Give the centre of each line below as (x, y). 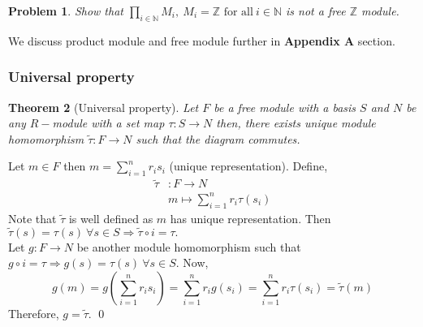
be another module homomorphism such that (189, 246)
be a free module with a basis (285, 107)
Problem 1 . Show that (66, 11)
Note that (32, 218)
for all (238, 12)
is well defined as (111, 218)
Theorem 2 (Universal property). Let (104, 107)
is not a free (316, 11)
